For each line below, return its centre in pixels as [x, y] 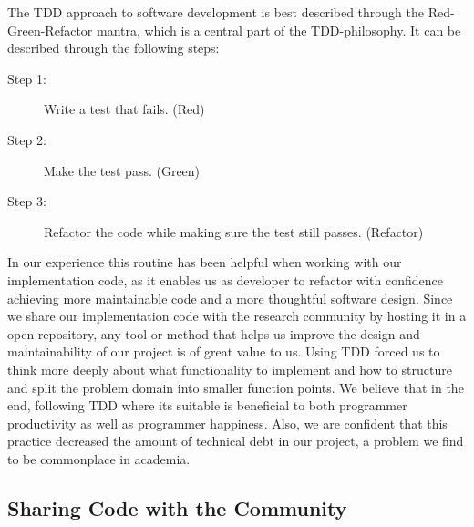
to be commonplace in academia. [99, 458]
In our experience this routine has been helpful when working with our [205, 262]
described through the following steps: [113, 48]
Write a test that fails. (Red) [124, 109]
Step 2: [27, 139]
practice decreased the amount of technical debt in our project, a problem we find [236, 441]
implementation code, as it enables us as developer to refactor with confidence [225, 279]
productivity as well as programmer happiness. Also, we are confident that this [227, 423]
